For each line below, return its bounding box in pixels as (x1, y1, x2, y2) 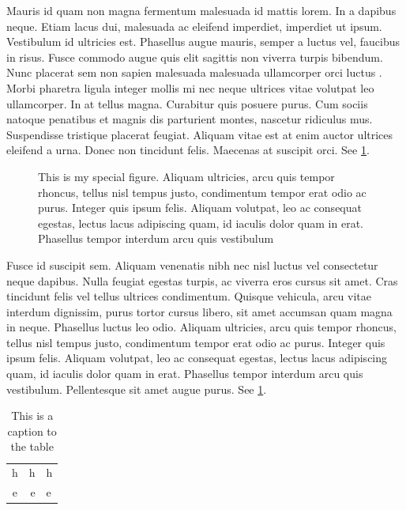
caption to (7, 422, 57, 439)
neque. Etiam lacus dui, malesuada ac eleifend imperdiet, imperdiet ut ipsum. (6, 17, 382, 34)
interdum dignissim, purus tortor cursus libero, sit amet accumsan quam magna (6, 303, 393, 319)
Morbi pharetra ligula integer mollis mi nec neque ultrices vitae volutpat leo (6, 79, 374, 96)
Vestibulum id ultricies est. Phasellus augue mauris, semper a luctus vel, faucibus (6, 33, 400, 50)
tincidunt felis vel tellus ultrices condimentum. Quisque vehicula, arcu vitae (6, 288, 372, 304)
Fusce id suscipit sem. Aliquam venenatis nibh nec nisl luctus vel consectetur (6, 256, 378, 273)
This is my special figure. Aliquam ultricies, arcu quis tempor (38, 168, 335, 184)
